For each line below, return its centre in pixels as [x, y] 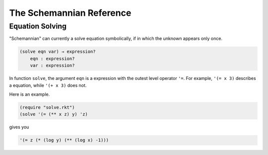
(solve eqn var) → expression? [58, 52]
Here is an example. [30, 94]
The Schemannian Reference [70, 13]
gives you [19, 127]
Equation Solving [38, 26]
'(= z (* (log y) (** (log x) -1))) [64, 140]
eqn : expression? [52, 58]
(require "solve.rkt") [47, 107]
